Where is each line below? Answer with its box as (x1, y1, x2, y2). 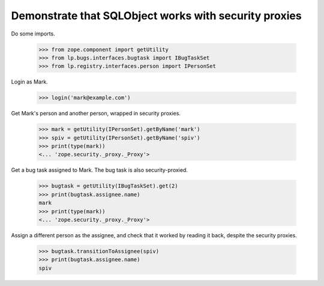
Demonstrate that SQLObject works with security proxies (11, 9, 302, 22)
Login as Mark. (11, 78, 48, 85)
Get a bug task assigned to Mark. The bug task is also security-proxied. (11, 166, 188, 174)
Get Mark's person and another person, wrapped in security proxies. (11, 110, 181, 117)
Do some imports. (11, 30, 55, 37)
